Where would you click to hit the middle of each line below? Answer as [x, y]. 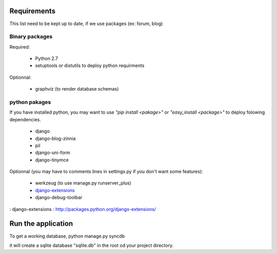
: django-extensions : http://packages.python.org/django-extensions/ [83, 209]
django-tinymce [52, 160]
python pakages [30, 102]
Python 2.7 [47, 58]
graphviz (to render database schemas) [77, 89]
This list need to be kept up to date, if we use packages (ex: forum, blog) [86, 24]
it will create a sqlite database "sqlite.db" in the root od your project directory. [92, 245]
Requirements [33, 11]
